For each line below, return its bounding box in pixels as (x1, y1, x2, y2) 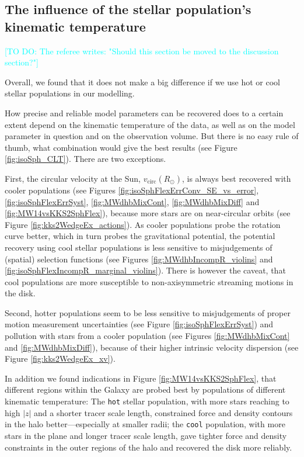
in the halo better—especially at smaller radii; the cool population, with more (5, 418, 285, 430)
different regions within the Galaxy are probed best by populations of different (5, 383, 286, 396)
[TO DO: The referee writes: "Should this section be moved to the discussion (5, 44, 279, 57)
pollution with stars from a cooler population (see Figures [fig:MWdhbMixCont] (5, 330, 290, 342)
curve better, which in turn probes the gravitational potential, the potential (5, 230, 275, 242)
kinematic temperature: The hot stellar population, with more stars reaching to (5, 395, 289, 407)
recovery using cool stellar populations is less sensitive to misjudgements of (5, 241, 272, 253)
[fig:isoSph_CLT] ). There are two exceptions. (5, 153, 166, 165)
